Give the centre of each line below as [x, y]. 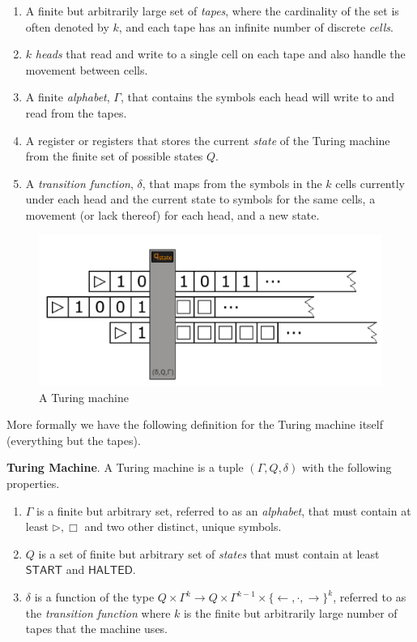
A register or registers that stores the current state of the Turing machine [208, 140]
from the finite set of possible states [114, 156]
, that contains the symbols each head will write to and [257, 97]
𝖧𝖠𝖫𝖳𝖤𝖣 [110, 571]
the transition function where [98, 612]
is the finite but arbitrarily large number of [290, 612]
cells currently [370, 183]
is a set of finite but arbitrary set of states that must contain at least [209, 553]
